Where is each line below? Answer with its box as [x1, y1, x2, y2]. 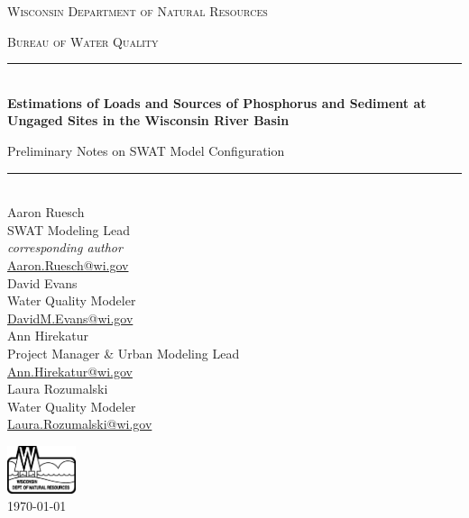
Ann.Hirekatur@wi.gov [7, 361, 133, 380]
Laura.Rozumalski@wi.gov [7, 414, 152, 433]
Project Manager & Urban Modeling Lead [7, 343, 240, 362]
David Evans [7, 273, 78, 292]
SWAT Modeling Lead [7, 220, 130, 239]
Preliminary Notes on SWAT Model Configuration [7, 141, 285, 159]
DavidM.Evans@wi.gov [7, 308, 133, 327]
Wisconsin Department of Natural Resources [7, 2, 268, 20]
